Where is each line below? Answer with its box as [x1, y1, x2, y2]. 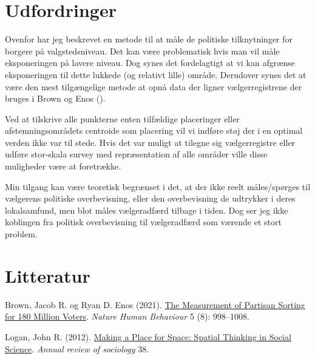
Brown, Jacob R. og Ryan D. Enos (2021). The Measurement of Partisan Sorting [5, 298, 305, 311]
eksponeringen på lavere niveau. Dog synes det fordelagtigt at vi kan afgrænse [5, 56, 295, 69]
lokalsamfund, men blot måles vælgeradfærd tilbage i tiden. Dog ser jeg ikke [5, 203, 288, 216]
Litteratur [5, 263, 90, 288]
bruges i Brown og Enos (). [5, 92, 106, 105]
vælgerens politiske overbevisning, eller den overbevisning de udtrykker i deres [5, 192, 296, 205]
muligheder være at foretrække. [5, 160, 121, 173]
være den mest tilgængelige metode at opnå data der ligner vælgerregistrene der [5, 80, 302, 93]
